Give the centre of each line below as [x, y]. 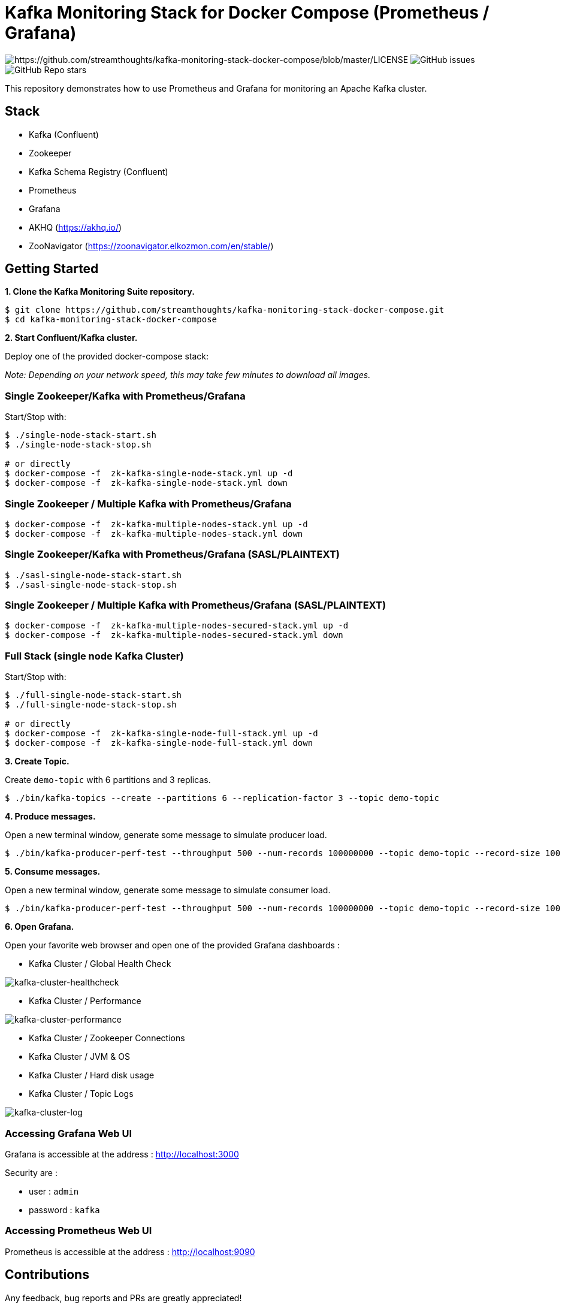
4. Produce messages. [50, 817]
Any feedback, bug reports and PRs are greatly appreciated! [123, 1298]
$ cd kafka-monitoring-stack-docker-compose [111, 320]
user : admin [54, 1191]
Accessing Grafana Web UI [69, 1133]
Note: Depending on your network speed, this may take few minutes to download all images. [188, 375]
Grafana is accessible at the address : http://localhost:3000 [122, 1154]
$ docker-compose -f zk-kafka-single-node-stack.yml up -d [149, 474]
